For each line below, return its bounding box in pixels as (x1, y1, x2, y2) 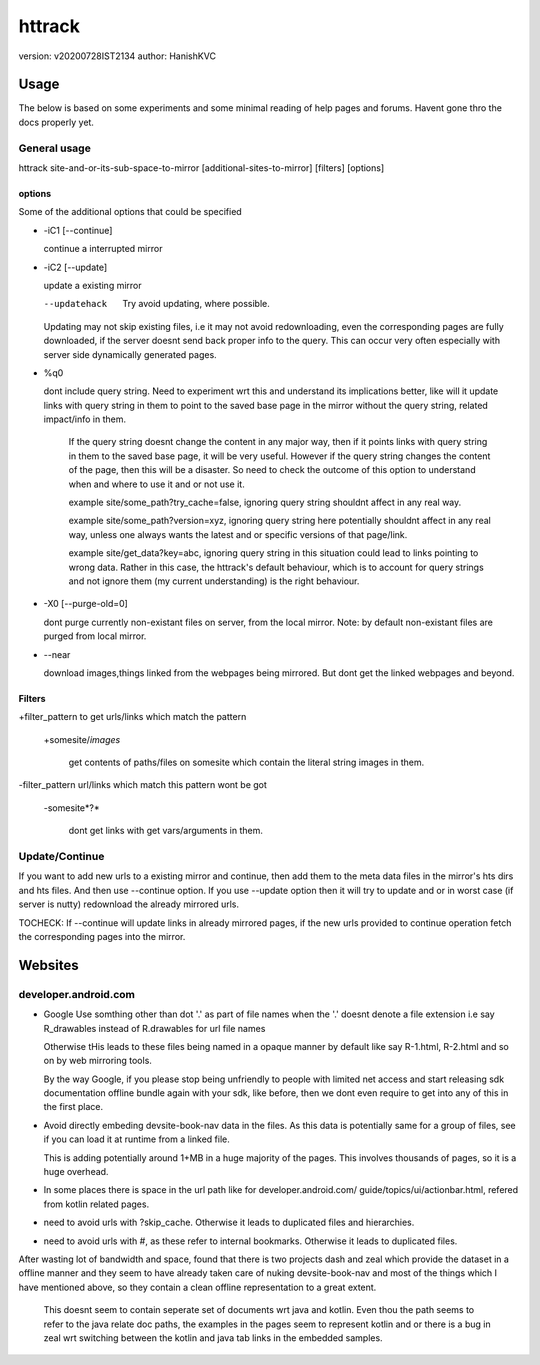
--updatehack (43, 298, 108, 310)
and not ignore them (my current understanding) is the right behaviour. (68, 575, 360, 587)
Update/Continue (18, 850, 105, 864)
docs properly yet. (18, 116, 95, 128)
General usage (18, 141, 92, 155)
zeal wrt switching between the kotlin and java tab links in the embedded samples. (43, 1331, 384, 1344)
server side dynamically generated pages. (43, 348, 217, 360)
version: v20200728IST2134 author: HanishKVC (18, 50, 217, 62)
